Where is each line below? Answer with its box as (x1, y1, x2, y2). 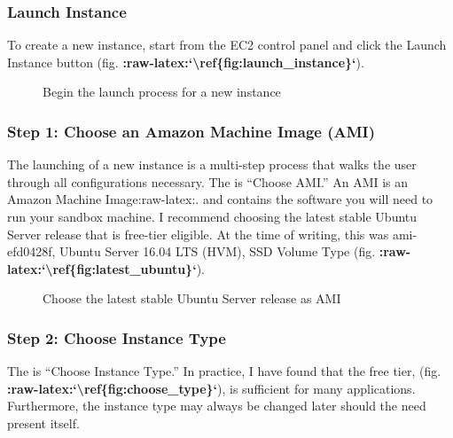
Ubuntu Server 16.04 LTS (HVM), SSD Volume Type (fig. (59, 242, 376, 261)
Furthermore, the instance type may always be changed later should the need (7, 396, 426, 415)
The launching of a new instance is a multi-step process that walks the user (7, 155, 417, 174)
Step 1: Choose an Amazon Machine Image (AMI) (7, 120, 376, 142)
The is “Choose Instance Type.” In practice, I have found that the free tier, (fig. (7, 362, 441, 380)
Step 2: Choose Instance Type (7, 326, 226, 348)
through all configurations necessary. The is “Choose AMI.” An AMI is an (7, 172, 409, 191)
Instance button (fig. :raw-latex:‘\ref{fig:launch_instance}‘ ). (7, 52, 364, 71)
